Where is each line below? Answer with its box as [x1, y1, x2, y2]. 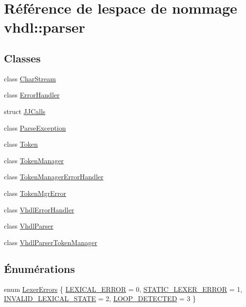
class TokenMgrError [4, 188, 67, 198]
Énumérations [4, 261, 75, 276]
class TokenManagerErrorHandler [4, 172, 104, 182]
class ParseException [4, 122, 66, 133]
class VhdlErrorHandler [4, 204, 74, 214]
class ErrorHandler [4, 90, 60, 100]
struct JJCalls [4, 106, 46, 116]
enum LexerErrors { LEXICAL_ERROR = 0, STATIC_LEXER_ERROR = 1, [4, 284, 243, 294]
